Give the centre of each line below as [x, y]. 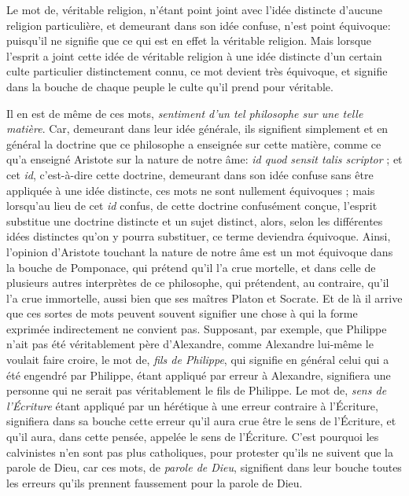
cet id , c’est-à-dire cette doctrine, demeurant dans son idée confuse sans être [190, 174]
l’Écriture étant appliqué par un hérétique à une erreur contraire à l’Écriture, [192, 405]
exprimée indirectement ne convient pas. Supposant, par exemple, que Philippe [197, 328]
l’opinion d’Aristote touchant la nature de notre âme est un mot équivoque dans [200, 251]
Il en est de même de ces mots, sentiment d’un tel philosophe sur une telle [185, 113]
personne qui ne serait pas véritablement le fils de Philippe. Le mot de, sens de [197, 390]
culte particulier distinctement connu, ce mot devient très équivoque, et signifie [197, 71]
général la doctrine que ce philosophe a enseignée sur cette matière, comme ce [194, 143]
